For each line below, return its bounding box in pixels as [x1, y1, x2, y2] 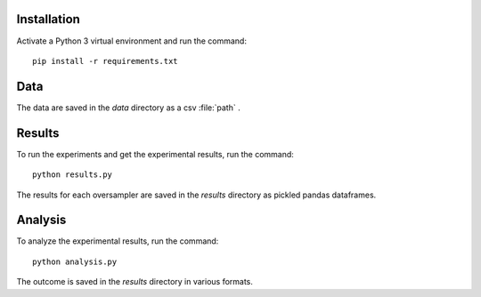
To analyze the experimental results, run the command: [16, 236, 219, 246]
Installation [16, 12, 80, 27]
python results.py [32, 170, 113, 180]
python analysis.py [32, 256, 118, 267]
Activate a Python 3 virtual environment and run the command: [16, 36, 247, 46]
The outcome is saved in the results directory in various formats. [16, 277, 254, 287]
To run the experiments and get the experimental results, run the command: [16, 148, 294, 159]
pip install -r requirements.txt [32, 56, 178, 66]
